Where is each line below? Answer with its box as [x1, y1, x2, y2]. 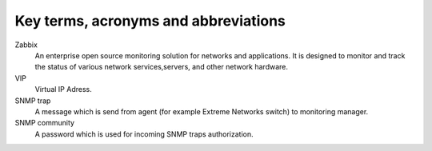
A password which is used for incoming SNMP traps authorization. [34, 129, 254, 139]
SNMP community [14, 118, 75, 128]
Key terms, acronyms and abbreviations [14, 12, 286, 30]
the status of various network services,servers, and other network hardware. [34, 62, 288, 72]
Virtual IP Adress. [34, 85, 92, 94]
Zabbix [14, 40, 38, 50]
